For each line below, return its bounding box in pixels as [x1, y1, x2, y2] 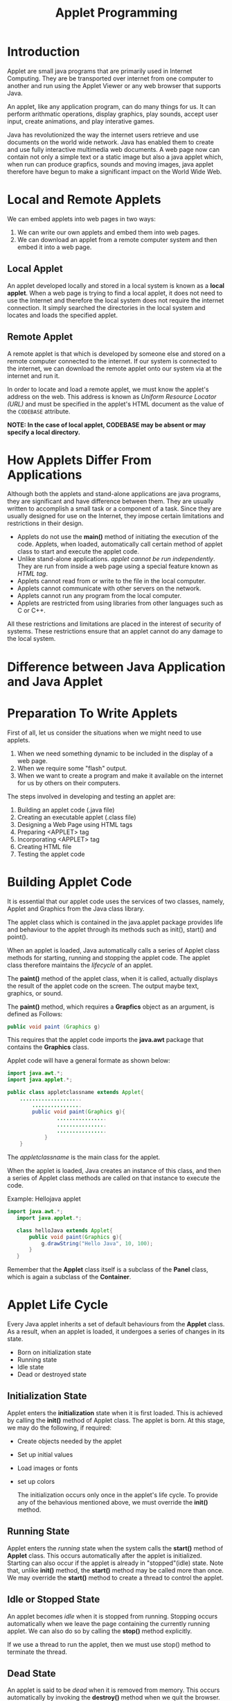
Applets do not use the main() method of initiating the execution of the [17, 533, 219, 541]
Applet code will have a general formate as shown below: [7, 1057, 171, 1065]
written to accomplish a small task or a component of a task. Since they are [7, 504, 222, 513]
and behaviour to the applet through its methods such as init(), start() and [7, 925, 217, 934]
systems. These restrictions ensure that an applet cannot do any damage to [7, 627, 223, 635]
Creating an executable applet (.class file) [17, 813, 136, 821]
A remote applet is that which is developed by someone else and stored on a [7, 349, 226, 358]
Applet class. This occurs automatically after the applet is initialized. [7, 1551, 202, 1559]
